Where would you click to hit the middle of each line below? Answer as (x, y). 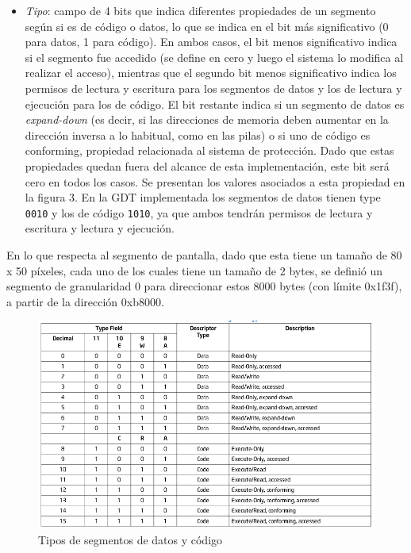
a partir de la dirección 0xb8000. (85, 301)
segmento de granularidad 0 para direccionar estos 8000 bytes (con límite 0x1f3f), (204, 286)
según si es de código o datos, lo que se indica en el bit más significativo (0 (207, 26)
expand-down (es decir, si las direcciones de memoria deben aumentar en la (207, 119)
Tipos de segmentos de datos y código (131, 540)
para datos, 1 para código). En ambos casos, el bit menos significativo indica (211, 42)
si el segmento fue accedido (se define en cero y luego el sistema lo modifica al (214, 57)
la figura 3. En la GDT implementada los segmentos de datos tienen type (203, 197)
